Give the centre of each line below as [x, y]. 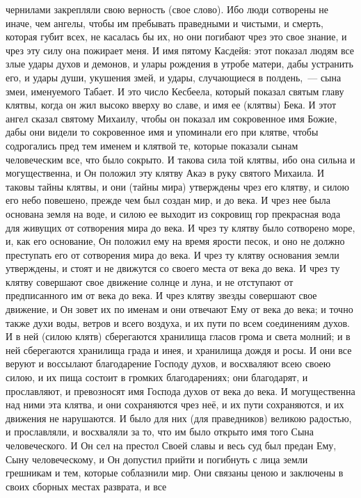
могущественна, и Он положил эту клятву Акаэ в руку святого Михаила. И [165, 173]
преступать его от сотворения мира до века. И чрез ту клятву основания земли [173, 254]
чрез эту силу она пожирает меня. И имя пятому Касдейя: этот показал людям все [180, 50]
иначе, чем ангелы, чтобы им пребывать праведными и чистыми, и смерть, [165, 23]
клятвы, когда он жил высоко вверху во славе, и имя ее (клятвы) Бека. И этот [171, 105]
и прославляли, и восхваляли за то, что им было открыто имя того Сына [160, 432]
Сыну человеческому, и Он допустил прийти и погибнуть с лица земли [157, 459]
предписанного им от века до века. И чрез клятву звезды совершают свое [161, 295]
